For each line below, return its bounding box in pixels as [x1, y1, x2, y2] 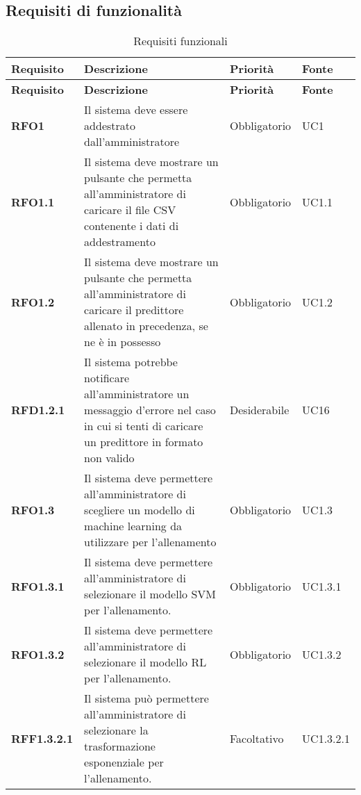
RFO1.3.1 [11, 577, 65, 594]
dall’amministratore [84, 133, 180, 150]
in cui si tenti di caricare [84, 418, 203, 434]
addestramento [84, 233, 156, 250]
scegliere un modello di [84, 502, 195, 518]
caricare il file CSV [84, 202, 176, 218]
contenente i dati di [84, 218, 179, 234]
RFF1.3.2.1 [11, 730, 74, 746]
